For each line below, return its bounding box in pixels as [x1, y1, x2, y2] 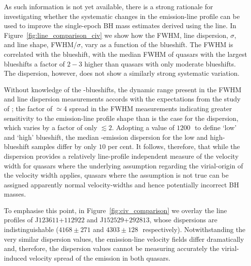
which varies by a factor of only [4, 122, 97, 133]
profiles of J [4, 215, 39, 225]
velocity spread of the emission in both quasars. [29, 252, 171, 263]
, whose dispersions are [149, 215, 218, 225]
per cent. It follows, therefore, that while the [108, 141, 240, 151]
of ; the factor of [4, 103, 52, 113]
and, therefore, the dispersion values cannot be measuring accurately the [4, 243, 220, 253]
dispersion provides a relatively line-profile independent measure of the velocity [4, 150, 239, 161]
